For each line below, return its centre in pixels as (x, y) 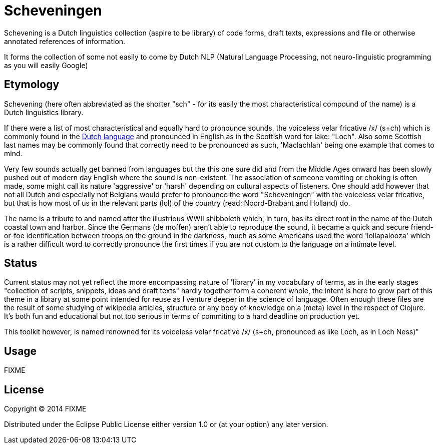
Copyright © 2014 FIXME (45, 409)
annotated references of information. (65, 41)
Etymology (32, 85)
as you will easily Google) (46, 65)
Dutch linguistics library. (44, 112)
